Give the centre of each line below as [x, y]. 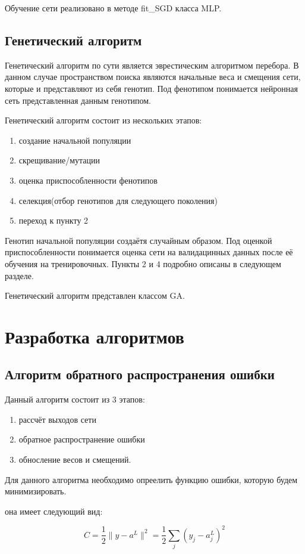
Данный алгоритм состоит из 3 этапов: [75, 399]
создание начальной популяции [75, 140]
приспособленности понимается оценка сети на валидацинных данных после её [149, 252]
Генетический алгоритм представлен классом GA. [95, 295]
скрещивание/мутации [59, 160]
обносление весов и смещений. [75, 459]
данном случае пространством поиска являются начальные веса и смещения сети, [153, 77]
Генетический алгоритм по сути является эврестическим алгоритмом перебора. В [152, 65]
